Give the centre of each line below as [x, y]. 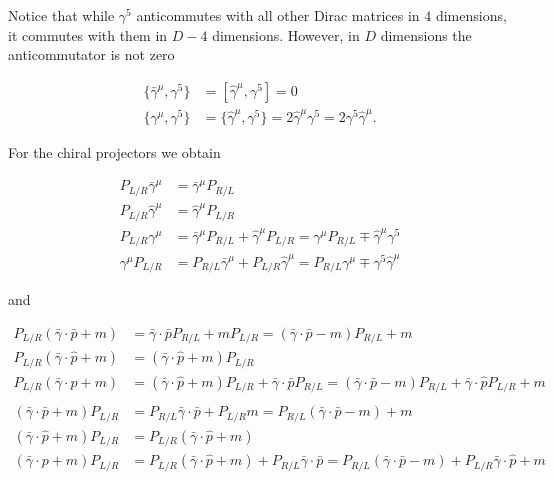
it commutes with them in [88, 34]
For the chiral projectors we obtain [114, 151]
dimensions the [426, 34]
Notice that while [61, 15]
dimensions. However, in [286, 34]
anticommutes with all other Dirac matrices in [278, 15]
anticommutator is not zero [91, 54]
